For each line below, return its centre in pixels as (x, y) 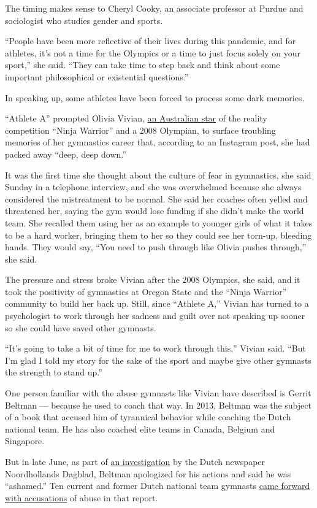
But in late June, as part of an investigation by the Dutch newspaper (135, 461)
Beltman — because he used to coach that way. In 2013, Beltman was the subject (158, 405)
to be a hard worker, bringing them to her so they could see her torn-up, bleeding (158, 235)
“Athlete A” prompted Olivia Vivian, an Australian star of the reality (136, 118)
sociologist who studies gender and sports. (84, 20)
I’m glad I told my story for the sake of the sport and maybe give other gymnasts (158, 360)
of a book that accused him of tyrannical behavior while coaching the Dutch (148, 417)
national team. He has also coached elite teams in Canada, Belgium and (140, 429)
